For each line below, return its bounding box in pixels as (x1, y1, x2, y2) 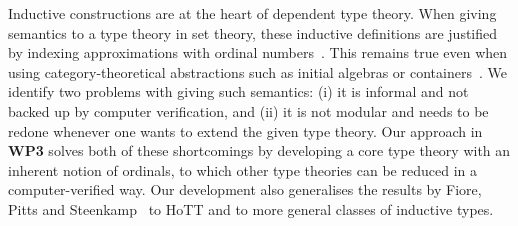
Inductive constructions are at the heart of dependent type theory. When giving (8, 3, 497, 23)
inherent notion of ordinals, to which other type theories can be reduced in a (8, 159, 477, 180)
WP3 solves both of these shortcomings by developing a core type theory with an (8, 140, 511, 161)
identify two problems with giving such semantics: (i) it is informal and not (8, 81, 469, 102)
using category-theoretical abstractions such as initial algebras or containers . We (8, 61, 507, 82)
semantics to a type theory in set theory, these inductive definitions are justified (8, 22, 498, 43)
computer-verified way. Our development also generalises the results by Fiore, (8, 179, 482, 200)
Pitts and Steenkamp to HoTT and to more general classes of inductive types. (8, 198, 494, 219)
